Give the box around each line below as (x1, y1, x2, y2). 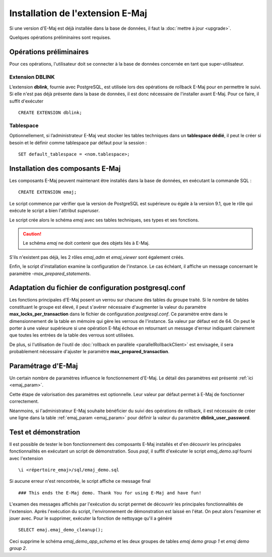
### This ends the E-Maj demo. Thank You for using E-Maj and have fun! (18, 490, 201, 495)
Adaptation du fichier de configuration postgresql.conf (9, 284, 186, 292)
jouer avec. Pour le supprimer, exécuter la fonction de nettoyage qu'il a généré (9, 515, 172, 522)
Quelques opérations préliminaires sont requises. (9, 34, 111, 40)
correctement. (9, 399, 39, 405)
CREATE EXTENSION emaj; (18, 189, 77, 195)
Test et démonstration (9, 428, 81, 436)
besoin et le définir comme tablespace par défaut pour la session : (9, 139, 147, 146)
